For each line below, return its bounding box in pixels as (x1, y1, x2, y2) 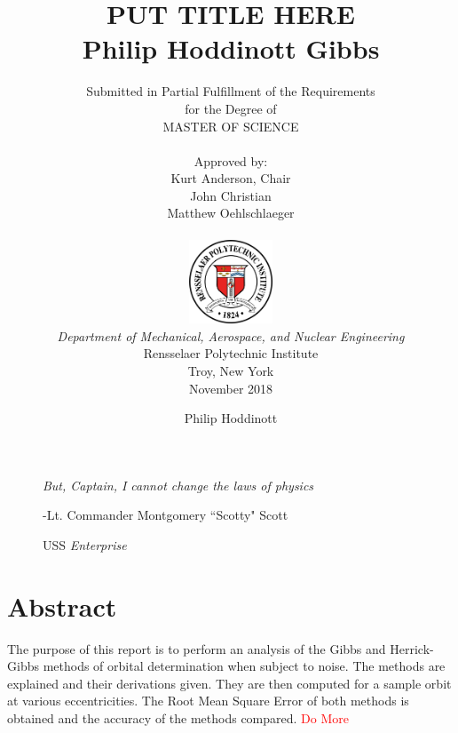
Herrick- (390, 639, 434, 657)
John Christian (190, 186, 272, 204)
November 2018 (188, 378, 273, 397)
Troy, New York (187, 361, 274, 379)
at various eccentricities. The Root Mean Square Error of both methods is (7, 691, 409, 710)
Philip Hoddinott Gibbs (82, 30, 380, 67)
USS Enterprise (43, 535, 127, 554)
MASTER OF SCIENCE (162, 116, 299, 135)
